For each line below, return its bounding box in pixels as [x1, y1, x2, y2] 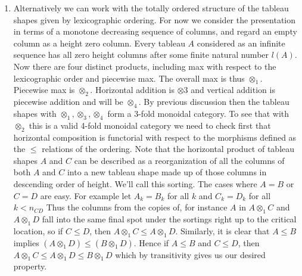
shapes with [13, 107, 57, 119]
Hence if [139, 236, 169, 249]
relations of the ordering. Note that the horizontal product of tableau [42, 142, 295, 155]
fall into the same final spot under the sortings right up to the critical [42, 212, 297, 225]
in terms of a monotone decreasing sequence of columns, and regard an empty [13, 25, 297, 38]
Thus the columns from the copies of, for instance [46, 201, 228, 213]
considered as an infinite [197, 36, 285, 49]
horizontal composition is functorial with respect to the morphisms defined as [13, 131, 297, 143]
